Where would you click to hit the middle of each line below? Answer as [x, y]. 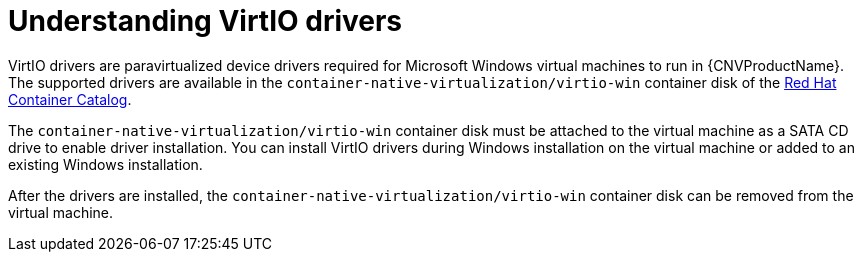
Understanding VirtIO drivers [205, 21]
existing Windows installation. [105, 164]
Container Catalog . [70, 99]
